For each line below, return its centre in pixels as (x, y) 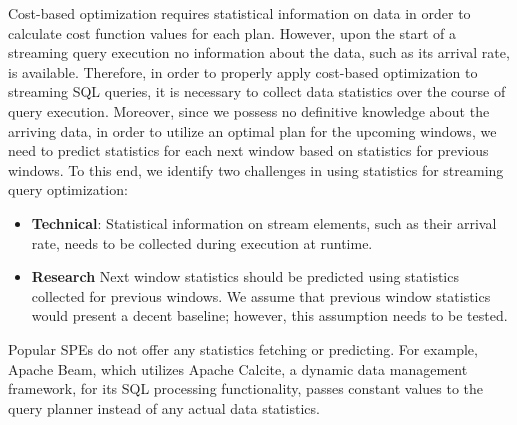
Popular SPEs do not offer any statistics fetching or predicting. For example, (243, 348)
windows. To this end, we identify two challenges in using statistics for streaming (256, 169)
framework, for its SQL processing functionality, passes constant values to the (246, 388)
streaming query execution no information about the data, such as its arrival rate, (259, 52)
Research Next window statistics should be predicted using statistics (245, 276)
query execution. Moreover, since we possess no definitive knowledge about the (249, 110)
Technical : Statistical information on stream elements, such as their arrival (264, 222)
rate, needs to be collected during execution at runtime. (202, 242)
